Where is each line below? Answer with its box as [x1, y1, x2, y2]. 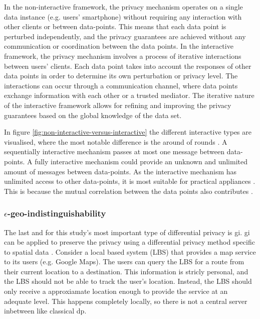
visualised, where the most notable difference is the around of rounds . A [4, 136, 227, 147]
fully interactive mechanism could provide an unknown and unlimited [35, 156, 248, 166]
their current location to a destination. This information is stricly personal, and [4, 266, 248, 276]
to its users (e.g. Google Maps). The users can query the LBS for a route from [4, 256, 244, 267]
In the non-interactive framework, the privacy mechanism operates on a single [4, 2, 243, 12]
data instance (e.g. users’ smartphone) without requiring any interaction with [4, 11, 242, 22]
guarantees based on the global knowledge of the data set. [4, 110, 182, 120]
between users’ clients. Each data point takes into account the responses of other [4, 60, 251, 71]
